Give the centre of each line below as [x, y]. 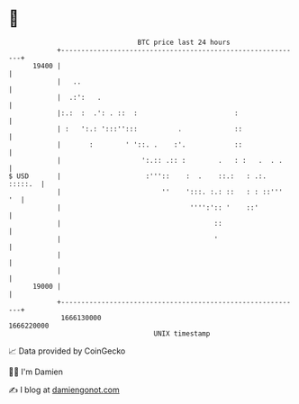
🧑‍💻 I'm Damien [36, 372]
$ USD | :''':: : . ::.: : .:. [138, 176]
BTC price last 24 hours [184, 42]
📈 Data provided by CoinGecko [67, 351]
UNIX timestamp [182, 333]
